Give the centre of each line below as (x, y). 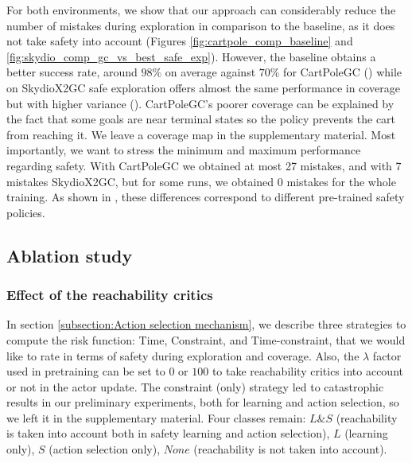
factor (387, 355)
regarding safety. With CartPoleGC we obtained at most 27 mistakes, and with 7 (204, 165)
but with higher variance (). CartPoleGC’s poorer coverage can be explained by (200, 103)
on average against (210, 72)
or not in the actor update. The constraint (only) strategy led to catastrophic (195, 386)
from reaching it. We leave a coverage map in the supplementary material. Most (201, 134)
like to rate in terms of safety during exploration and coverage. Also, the (183, 355)
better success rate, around (72, 72)
